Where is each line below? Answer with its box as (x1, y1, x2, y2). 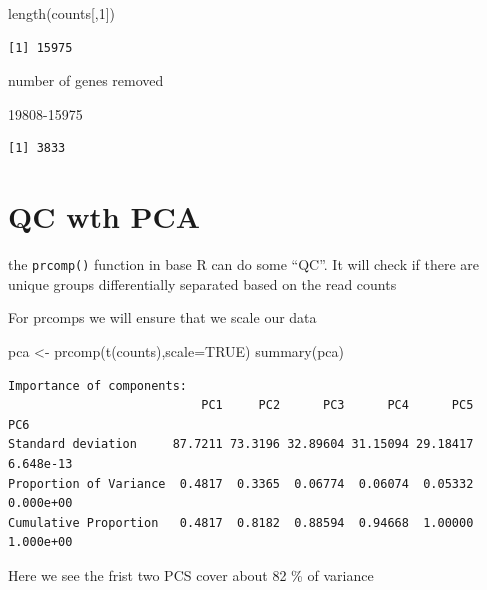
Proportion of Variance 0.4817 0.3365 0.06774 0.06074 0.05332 (8, 476, 474, 491)
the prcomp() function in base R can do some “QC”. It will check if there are (8, 254, 480, 275)
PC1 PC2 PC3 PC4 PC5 (201, 398, 474, 413)
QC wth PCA (8, 196, 201, 237)
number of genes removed (8, 70, 164, 91)
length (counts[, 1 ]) (8, 3, 116, 23)
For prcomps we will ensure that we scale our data (8, 307, 317, 328)
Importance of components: (8, 378, 187, 393)
